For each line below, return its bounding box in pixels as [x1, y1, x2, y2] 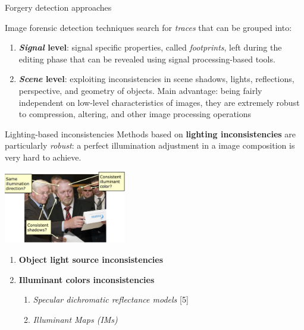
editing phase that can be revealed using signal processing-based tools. [18, 52, 275, 65]
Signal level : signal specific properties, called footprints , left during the [18, 41, 282, 54]
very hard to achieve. [5, 150, 82, 163]
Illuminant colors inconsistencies [18, 273, 155, 285]
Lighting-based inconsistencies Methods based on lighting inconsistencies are [5, 127, 296, 140]
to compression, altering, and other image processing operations [18, 108, 252, 120]
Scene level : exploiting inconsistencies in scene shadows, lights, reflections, [18, 73, 294, 85]
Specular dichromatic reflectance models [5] [33, 293, 189, 306]
